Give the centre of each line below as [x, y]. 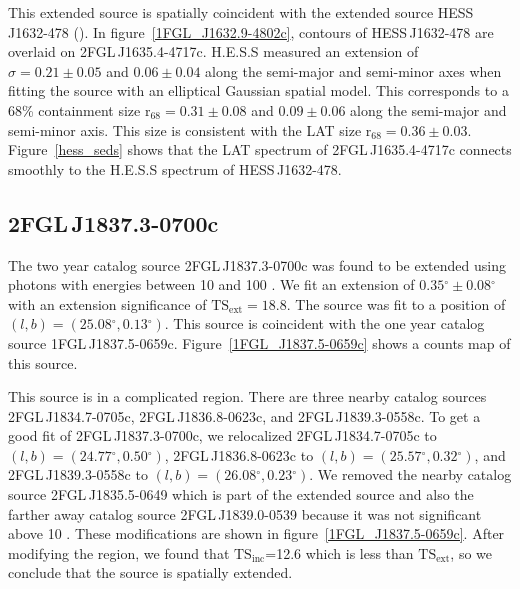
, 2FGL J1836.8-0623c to [239, 454]
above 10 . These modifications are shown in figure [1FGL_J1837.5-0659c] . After [256, 533]
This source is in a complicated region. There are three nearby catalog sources [247, 396]
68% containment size [74, 109]
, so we [471, 552]
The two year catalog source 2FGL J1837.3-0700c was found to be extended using [257, 264]
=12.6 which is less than [339, 552]
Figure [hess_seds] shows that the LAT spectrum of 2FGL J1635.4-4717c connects [260, 149]
